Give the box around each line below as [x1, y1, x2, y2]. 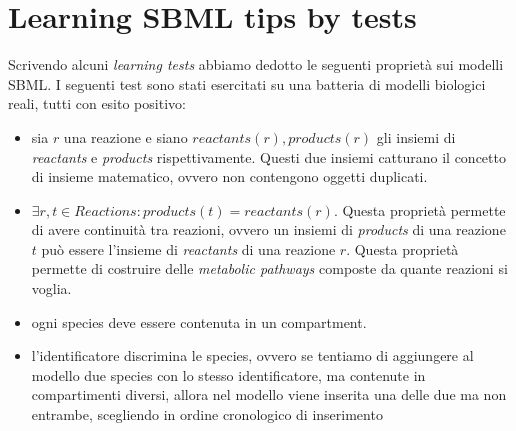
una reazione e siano [63, 126, 188, 147]
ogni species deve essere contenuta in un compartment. [31, 311, 367, 332]
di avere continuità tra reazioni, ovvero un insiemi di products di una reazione [31, 219, 506, 240]
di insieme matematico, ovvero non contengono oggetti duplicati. [31, 166, 428, 187]
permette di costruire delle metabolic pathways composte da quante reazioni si [31, 258, 508, 279]
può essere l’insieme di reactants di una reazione [41, 238, 336, 259]
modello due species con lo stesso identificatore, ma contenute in [31, 364, 426, 385]
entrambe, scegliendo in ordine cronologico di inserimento [31, 404, 383, 425]
